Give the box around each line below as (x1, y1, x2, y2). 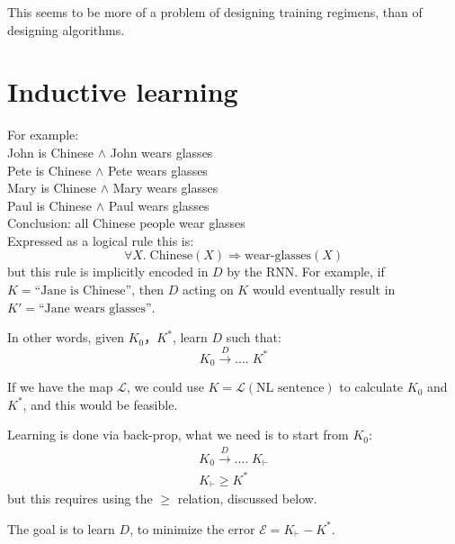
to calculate (339, 377, 404, 396)
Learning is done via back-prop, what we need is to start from (7, 425, 349, 444)
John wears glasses (110, 142, 213, 161)
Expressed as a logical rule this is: (7, 231, 194, 249)
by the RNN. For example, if (227, 262, 385, 281)
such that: (226, 328, 281, 347)
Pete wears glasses (107, 160, 208, 179)
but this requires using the (7, 489, 153, 508)
